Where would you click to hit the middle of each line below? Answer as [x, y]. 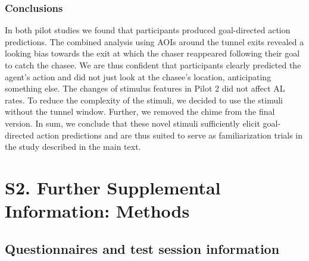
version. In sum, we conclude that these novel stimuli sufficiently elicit [132, 123]
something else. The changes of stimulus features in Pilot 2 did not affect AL [145, 88]
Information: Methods [97, 211]
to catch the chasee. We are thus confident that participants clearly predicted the [153, 65]
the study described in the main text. [73, 147]
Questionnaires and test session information [142, 248]
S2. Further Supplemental [113, 187]
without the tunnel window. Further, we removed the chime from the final [140, 111]
